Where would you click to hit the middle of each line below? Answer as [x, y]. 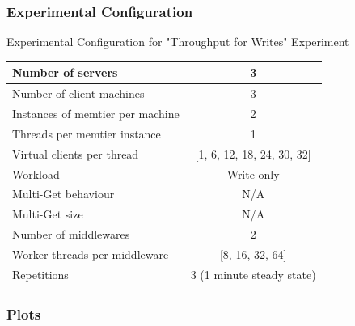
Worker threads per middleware [91, 254]
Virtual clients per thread [76, 153]
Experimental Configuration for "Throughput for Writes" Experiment [178, 42]
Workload [36, 174]
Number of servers [65, 72]
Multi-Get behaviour [63, 194]
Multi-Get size [48, 214]
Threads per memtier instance [87, 133]
